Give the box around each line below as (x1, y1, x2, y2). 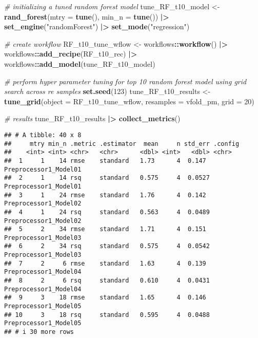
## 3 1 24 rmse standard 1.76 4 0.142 (4, 191, 206, 199)
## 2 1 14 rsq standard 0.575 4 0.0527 (4, 174, 210, 182)
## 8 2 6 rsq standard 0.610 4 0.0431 (4, 277, 210, 285)
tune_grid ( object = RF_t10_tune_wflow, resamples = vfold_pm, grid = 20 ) (4, 96, 254, 106)
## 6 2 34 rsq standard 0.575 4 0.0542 (4, 242, 210, 250)
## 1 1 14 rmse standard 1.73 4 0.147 (4, 157, 206, 164)
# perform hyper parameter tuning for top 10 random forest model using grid (4, 76, 247, 86)
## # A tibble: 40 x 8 (4, 131, 82, 139)
